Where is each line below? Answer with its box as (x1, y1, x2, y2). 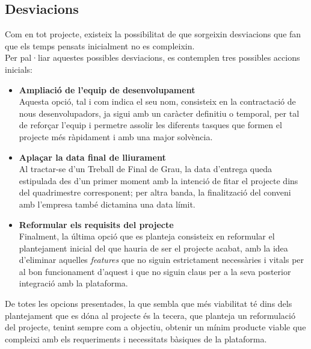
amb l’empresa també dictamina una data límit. (19, 197, 196, 210)
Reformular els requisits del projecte (19, 218, 174, 230)
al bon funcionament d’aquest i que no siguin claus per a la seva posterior (19, 265, 291, 277)
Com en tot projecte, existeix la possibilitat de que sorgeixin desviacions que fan (5, 28, 301, 40)
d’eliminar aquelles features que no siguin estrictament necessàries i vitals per (19, 253, 304, 266)
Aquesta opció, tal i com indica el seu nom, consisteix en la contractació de (19, 95, 296, 108)
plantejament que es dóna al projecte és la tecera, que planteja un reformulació (5, 309, 295, 321)
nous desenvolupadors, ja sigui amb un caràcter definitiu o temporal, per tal (19, 107, 300, 119)
